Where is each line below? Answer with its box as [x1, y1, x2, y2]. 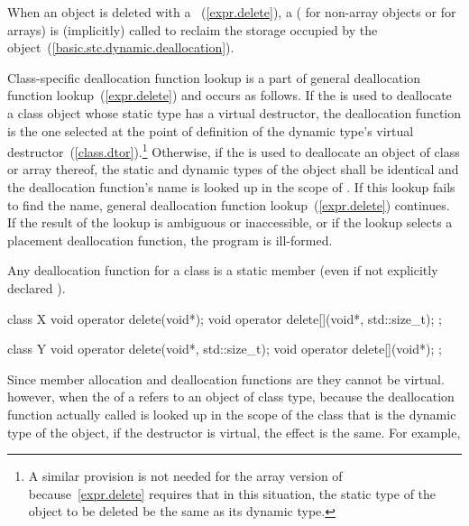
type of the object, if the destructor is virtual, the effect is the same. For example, [7, 422, 461, 441]
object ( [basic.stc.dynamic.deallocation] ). [7, 38, 234, 57]
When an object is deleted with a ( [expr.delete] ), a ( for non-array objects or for [7, 3, 456, 21]
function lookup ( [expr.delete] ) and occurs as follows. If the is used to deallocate [7, 86, 452, 105]
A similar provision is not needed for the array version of [28, 466, 343, 485]
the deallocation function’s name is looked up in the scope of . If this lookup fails [7, 178, 455, 196]
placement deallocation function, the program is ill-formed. [7, 230, 333, 249]
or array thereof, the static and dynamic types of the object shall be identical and [7, 160, 459, 179]
